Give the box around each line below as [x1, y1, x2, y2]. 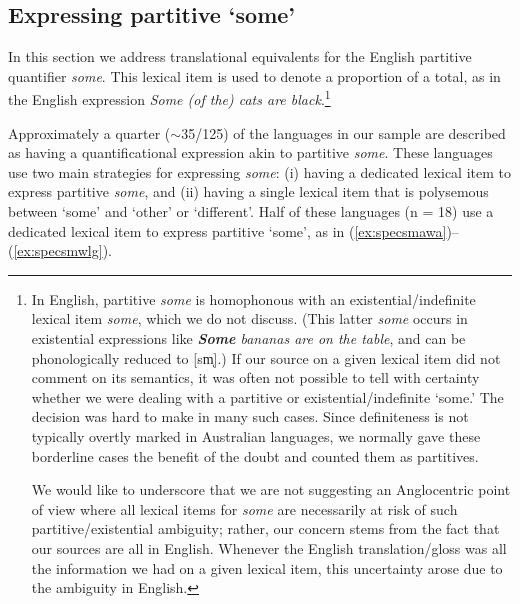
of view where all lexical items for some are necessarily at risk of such [31, 498, 458, 519]
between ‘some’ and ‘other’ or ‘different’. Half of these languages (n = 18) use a [8, 201, 494, 222]
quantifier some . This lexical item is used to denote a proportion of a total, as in [8, 65, 501, 86]
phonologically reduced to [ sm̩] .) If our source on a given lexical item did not [31, 347, 501, 368]
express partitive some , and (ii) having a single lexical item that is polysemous [8, 181, 489, 202]
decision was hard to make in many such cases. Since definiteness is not [31, 406, 469, 427]
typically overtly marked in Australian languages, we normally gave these [31, 425, 481, 446]
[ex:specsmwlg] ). [13, 240, 112, 261]
